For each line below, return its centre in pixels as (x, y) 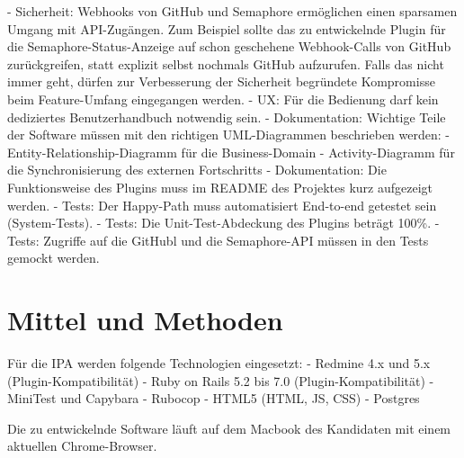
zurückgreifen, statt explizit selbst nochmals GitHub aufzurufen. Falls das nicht (226, 63)
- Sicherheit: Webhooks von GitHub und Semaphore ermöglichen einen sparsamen (232, 11)
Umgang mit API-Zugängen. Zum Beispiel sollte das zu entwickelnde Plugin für (227, 28)
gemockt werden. (54, 258)
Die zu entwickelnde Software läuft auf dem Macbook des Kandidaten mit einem (229, 428)
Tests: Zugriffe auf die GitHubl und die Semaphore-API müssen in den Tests (218, 240)
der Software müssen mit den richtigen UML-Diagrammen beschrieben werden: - (228, 135)
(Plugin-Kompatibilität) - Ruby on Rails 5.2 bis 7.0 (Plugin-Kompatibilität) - (221, 380)
